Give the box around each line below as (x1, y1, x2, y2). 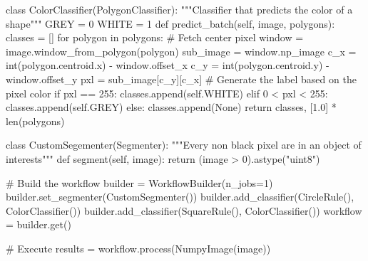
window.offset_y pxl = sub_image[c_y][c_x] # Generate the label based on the (6, 71, 357, 86)
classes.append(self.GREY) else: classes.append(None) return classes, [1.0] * (6, 100, 337, 114)
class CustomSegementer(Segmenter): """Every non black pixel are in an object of (6, 137, 362, 152)
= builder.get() (6, 217, 71, 232)
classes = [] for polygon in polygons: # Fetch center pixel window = (6, 30, 304, 45)
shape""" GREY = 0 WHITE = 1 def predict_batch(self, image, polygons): (6, 16, 335, 31)
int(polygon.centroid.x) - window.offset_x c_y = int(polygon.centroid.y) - (6, 58, 329, 73)
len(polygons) (6, 113, 65, 128)
